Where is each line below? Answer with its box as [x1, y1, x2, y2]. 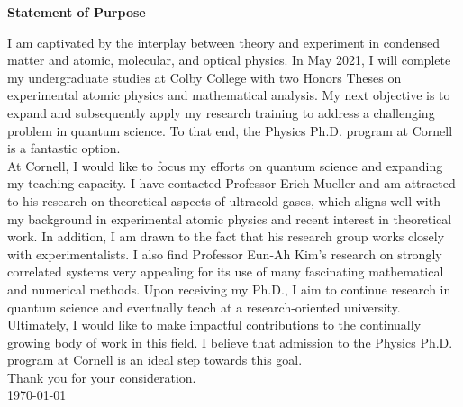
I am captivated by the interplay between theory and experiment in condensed [7, 32, 440, 51]
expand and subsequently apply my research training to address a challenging [7, 103, 435, 122]
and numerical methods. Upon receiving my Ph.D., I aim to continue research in [7, 279, 451, 298]
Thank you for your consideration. [7, 367, 196, 386]
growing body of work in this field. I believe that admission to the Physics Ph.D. [7, 332, 453, 351]
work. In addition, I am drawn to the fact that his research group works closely [7, 227, 445, 246]
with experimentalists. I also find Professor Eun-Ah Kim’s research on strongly [7, 244, 442, 263]
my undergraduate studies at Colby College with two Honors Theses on [7, 68, 402, 86]
